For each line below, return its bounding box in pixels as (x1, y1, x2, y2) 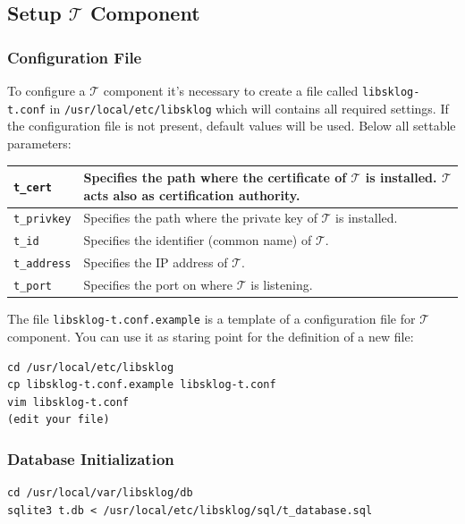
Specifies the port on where (83, 275, 233, 294)
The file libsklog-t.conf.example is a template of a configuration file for (7, 309, 416, 328)
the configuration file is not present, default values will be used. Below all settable (7, 116, 456, 135)
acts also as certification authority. (83, 185, 300, 204)
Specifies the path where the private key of (83, 208, 317, 227)
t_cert (13, 181, 52, 194)
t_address (13, 258, 72, 271)
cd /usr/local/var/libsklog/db (7, 486, 193, 500)
